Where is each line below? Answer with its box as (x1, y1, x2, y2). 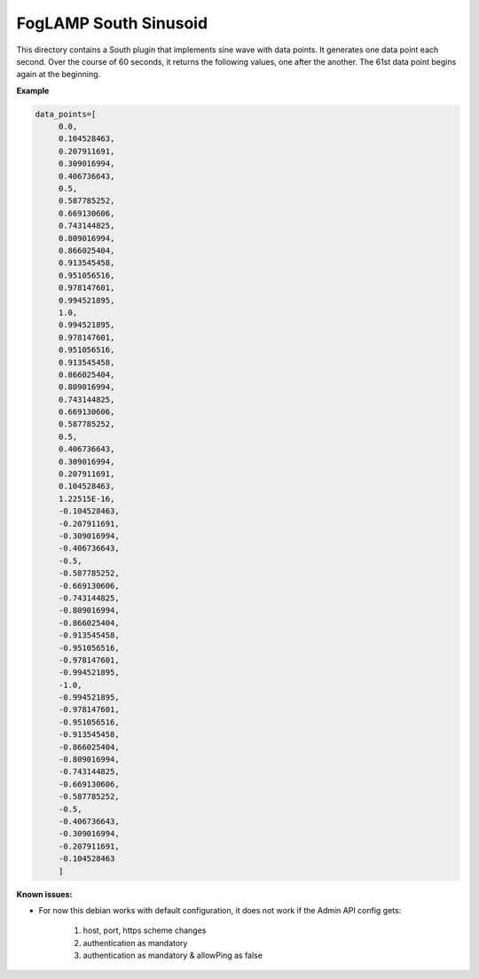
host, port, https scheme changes (82, 925, 207, 936)
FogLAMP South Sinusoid (16, 13, 208, 33)
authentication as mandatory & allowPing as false (82, 950, 263, 961)
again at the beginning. (16, 69, 101, 80)
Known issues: (16, 889, 73, 899)
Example (16, 85, 50, 96)
